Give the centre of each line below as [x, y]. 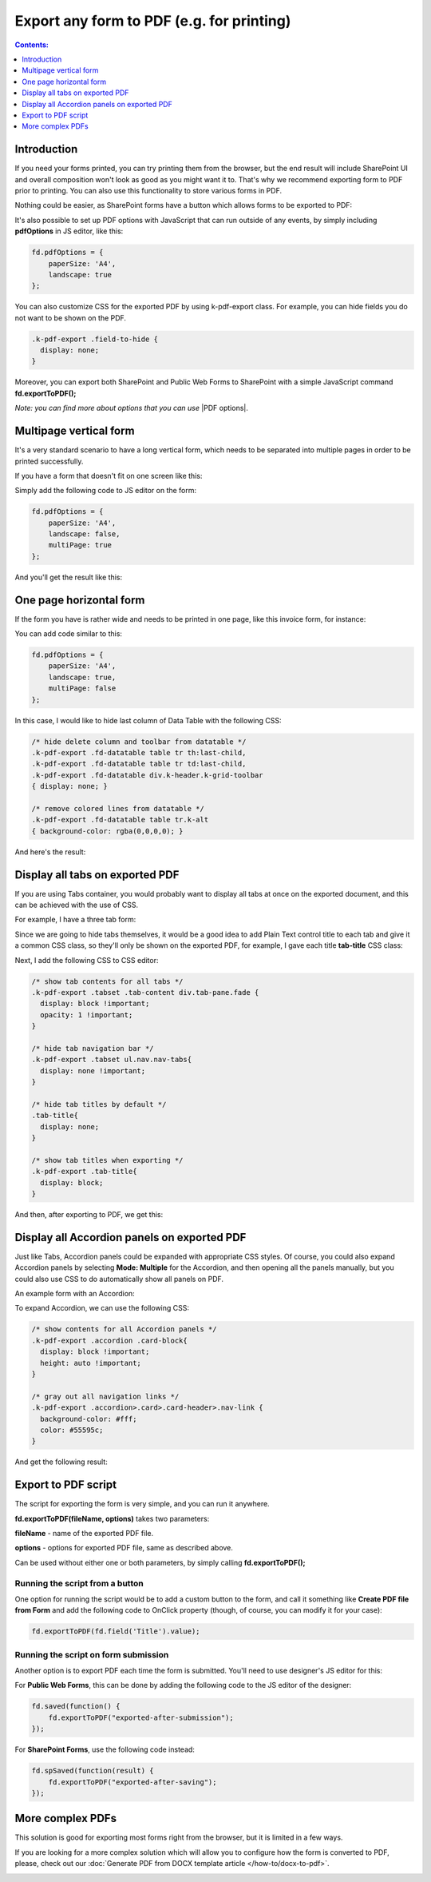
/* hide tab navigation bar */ [93, 1048]
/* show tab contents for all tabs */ [107, 981]
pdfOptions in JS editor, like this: [69, 231]
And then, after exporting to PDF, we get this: [89, 1214]
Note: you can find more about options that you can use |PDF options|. [132, 408]
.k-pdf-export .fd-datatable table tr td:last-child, [139, 764]
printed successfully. [49, 461]
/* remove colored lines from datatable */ [118, 808]
